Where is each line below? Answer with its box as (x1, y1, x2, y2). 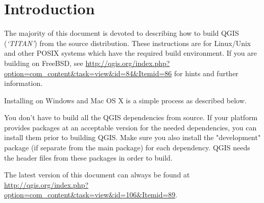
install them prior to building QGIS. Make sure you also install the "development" (4, 132, 261, 143)
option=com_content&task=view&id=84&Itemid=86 (4, 67, 172, 78)
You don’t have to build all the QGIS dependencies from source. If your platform (4, 112, 258, 123)
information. (4, 78, 43, 88)
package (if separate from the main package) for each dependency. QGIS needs (4, 142, 250, 153)
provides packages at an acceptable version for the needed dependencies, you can (4, 122, 257, 132)
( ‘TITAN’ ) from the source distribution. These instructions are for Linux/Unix (4, 37, 251, 48)
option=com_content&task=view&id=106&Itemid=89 (4, 189, 176, 200)
